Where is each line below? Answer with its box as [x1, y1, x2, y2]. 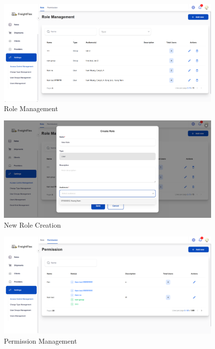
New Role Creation [4, 219, 61, 230]
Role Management [4, 103, 58, 114]
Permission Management [4, 335, 77, 346]
